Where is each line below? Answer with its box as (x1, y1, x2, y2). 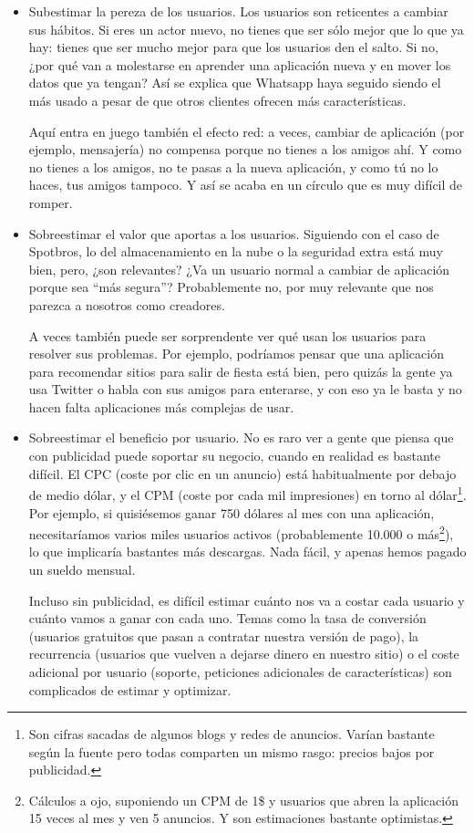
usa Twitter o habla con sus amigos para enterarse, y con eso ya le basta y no (28, 380, 462, 399)
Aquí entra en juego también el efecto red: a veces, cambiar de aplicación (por (28, 121, 465, 141)
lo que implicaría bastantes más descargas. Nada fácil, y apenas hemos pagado (28, 542, 467, 561)
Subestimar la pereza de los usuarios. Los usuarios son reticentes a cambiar (28, 2, 448, 20)
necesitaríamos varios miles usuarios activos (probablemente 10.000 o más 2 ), (28, 522, 454, 543)
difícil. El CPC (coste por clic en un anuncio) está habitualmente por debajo (28, 463, 457, 483)
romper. (28, 193, 73, 212)
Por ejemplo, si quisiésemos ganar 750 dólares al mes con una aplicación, (28, 503, 435, 522)
